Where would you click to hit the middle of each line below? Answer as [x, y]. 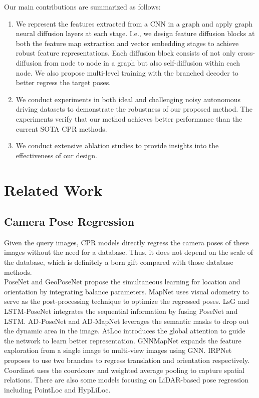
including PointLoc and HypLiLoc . [57, 389]
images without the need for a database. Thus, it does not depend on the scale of [129, 252]
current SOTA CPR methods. [61, 128]
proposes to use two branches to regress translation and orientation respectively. [127, 360]
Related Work [53, 189]
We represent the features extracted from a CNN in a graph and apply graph [134, 23]
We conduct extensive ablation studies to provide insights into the [117, 145]
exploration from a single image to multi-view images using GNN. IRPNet [118, 350]
